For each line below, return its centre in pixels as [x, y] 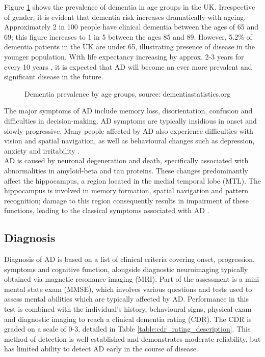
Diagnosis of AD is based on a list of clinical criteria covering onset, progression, [129, 259]
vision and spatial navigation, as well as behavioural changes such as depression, [129, 141]
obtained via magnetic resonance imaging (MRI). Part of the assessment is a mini [132, 279]
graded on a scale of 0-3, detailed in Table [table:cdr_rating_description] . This [127, 329]
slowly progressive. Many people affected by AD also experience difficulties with [129, 130]
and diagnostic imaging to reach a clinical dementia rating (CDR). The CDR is [128, 319]
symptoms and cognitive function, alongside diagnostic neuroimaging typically [126, 269]
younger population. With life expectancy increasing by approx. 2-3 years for [124, 56]
